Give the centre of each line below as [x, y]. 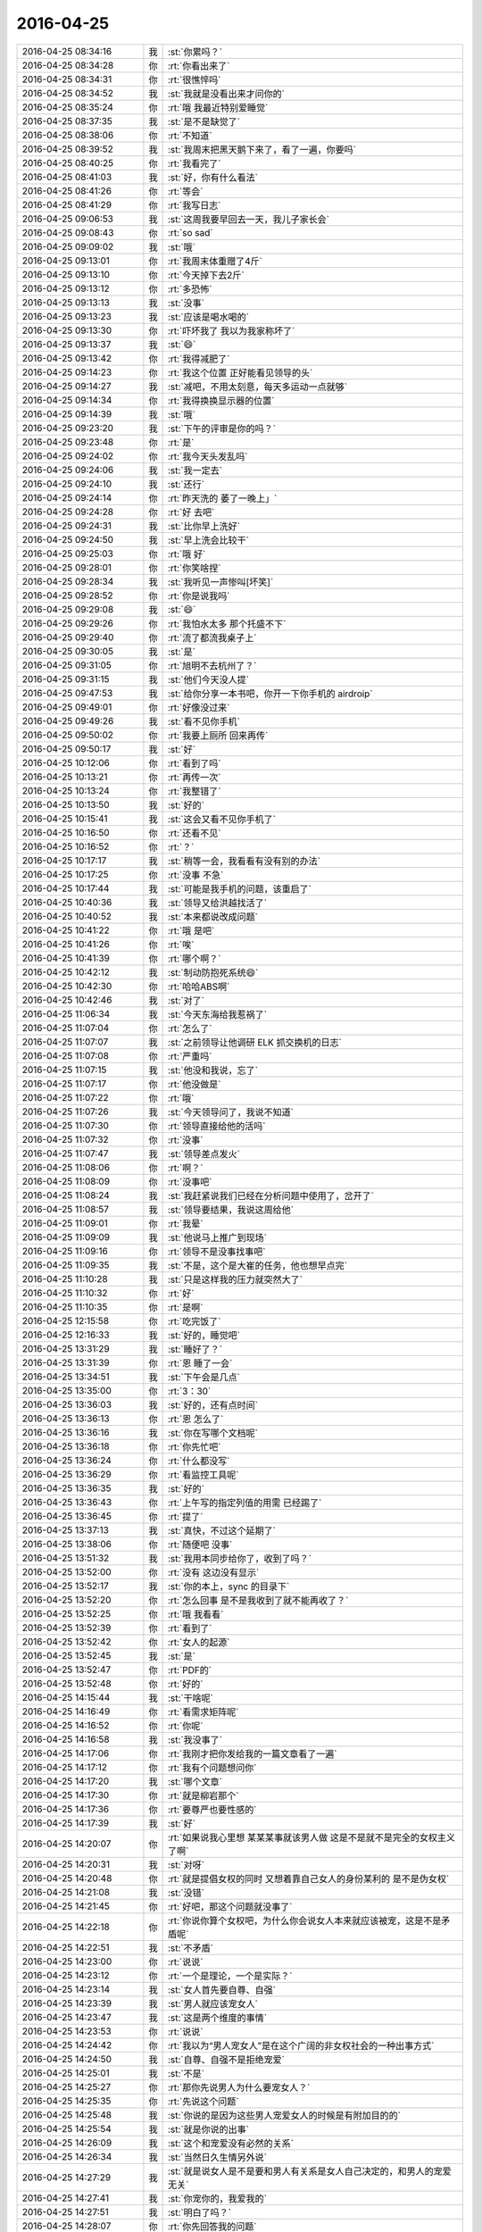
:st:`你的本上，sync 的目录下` [229, 1587]
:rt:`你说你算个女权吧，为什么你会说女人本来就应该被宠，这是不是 [304, 1920]
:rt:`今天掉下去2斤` [206, 275]
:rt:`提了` [185, 1516]
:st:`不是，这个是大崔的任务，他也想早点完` [258, 1265]
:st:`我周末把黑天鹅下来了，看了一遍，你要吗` [262, 149]
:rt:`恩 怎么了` [195, 1419]
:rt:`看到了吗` [194, 763]
